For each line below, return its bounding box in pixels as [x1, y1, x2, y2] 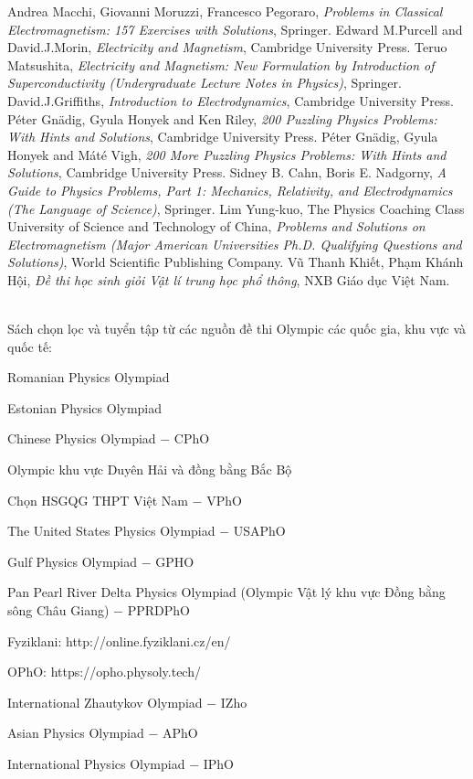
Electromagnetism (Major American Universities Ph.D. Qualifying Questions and [7, 234, 462, 253]
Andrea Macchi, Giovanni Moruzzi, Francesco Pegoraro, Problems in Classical [7, 2, 443, 20]
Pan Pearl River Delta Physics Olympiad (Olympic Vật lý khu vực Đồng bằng [7, 582, 446, 602]
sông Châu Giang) [7, 601, 110, 620]
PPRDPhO [127, 601, 190, 620]
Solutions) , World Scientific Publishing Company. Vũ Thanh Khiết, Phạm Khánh [7, 252, 464, 272]
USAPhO [233, 521, 286, 540]
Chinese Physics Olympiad [7, 429, 156, 448]
